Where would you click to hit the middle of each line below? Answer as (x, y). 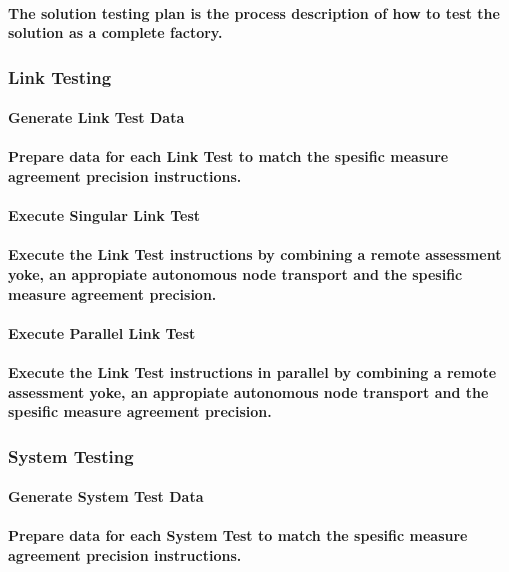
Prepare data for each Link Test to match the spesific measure (228, 156)
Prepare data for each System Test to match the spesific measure (238, 535)
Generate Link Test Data (96, 117)
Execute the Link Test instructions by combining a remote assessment (255, 254)
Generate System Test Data (106, 496)
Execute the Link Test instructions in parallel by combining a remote (252, 371)
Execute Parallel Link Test (102, 332)
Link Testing (60, 76)
